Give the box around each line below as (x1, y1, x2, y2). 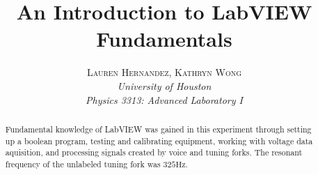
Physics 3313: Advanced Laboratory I (86, 92, 243, 107)
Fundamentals (96, 24, 232, 53)
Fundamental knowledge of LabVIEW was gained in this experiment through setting (5, 123, 312, 135)
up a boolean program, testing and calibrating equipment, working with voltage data (5, 135, 313, 146)
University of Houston (117, 78, 212, 93)
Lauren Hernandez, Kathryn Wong (86, 65, 242, 79)
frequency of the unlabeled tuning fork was (5, 158, 161, 169)
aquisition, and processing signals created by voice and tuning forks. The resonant (5, 146, 303, 158)
